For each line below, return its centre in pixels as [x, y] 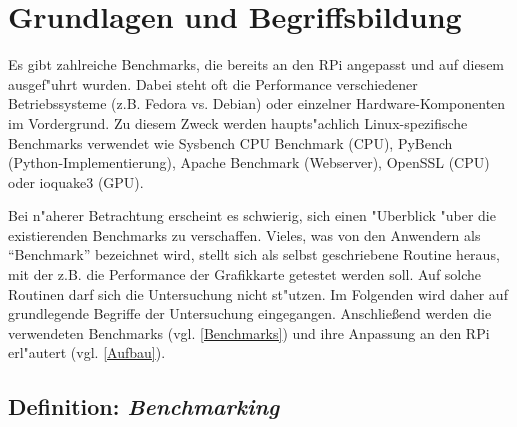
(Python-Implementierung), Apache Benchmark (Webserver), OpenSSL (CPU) [249, 162]
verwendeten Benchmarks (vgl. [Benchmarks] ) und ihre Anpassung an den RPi [249, 332]
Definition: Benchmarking [144, 406]
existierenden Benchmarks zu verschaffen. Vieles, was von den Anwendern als [244, 234]
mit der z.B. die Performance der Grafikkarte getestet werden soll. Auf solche [245, 274]
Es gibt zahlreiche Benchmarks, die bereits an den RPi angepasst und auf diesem [256, 64]
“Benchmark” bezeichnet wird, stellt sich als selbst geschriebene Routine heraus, [254, 254]
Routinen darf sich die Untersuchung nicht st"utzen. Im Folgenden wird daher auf [258, 293]
